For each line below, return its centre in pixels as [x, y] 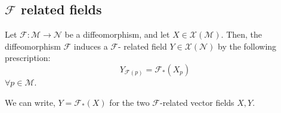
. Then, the [242, 34]
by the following [247, 46]
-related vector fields [197, 102]
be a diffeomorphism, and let [117, 34]
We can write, [30, 102]
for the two [129, 102]
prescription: [28, 58]
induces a [91, 46]
